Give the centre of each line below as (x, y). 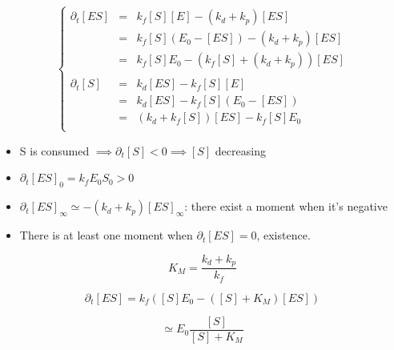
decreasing (240, 150)
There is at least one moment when (106, 235)
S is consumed (54, 150)
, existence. (283, 235)
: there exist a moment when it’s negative (286, 206)
